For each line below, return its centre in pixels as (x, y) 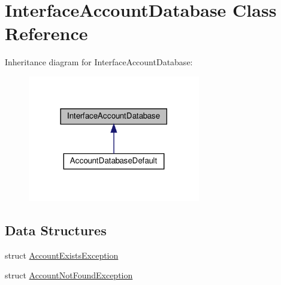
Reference (46, 33)
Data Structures (56, 230)
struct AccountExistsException (62, 255)
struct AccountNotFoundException (69, 275)
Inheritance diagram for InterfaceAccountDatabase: (99, 62)
